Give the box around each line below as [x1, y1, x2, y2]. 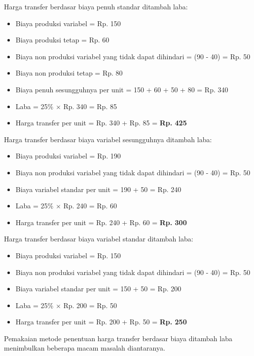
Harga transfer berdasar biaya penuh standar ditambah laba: [4, 1, 188, 11]
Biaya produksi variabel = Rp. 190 [15, 151, 121, 161]
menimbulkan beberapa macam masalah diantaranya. [4, 343, 165, 353]
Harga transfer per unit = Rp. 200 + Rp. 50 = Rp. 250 [15, 316, 187, 327]
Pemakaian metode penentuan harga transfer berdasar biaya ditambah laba [4, 333, 232, 343]
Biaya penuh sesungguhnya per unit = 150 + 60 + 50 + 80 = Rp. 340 [15, 84, 228, 94]
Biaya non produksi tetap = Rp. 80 [15, 68, 123, 78]
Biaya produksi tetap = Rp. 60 [15, 35, 109, 45]
